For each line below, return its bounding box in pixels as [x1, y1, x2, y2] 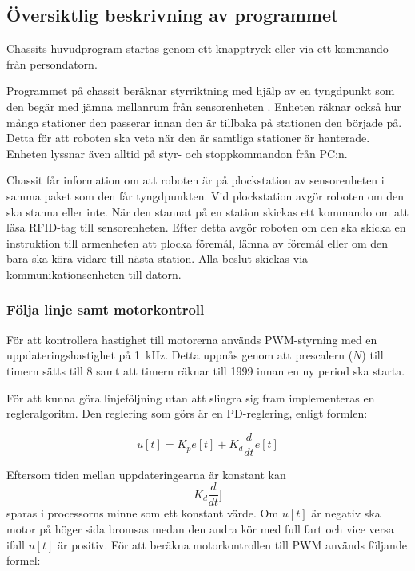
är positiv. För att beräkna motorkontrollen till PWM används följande [58, 536, 407, 553]
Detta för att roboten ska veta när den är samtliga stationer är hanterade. [6, 129, 370, 146]
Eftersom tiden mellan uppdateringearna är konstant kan [6, 466, 286, 482]
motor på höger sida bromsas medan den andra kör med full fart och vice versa [6, 521, 394, 537]
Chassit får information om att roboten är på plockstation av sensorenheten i [6, 172, 385, 188]
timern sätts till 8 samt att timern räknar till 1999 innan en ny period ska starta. [6, 362, 405, 379]
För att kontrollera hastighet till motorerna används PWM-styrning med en [6, 331, 377, 347]
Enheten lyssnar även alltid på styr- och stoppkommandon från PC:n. [6, 145, 348, 161]
